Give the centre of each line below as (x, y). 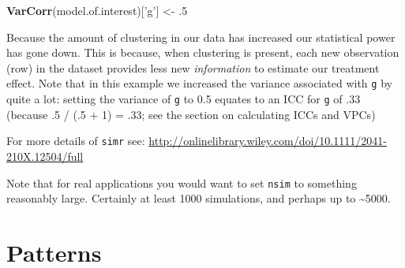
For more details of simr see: (76, 141)
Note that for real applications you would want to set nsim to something (182, 182)
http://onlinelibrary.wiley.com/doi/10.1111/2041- (268, 141)
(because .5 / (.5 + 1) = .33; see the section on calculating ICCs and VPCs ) (191, 114)
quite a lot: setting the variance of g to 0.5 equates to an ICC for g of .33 (184, 99)
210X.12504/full (45, 156)
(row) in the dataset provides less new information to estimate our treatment (193, 67)
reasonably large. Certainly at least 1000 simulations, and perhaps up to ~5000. (199, 198)
